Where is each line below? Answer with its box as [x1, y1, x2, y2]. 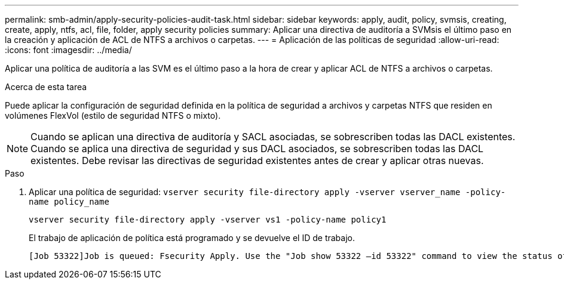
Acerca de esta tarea [5, 82, 87, 92]
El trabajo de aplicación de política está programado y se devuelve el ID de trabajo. [29, 233, 355, 243]
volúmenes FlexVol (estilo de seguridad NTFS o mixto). [5, 110, 221, 121]
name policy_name [29, 197, 109, 206]
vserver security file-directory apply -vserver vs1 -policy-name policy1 [29, 215, 387, 224]
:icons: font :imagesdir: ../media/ [5, 45, 132, 55]
